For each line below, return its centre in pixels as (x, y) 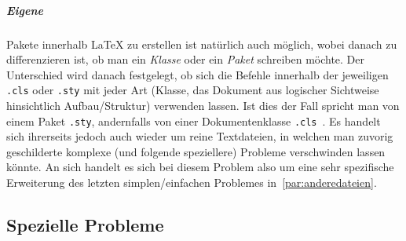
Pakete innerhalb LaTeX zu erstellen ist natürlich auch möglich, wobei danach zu (202, 44)
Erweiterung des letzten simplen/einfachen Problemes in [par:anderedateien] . (192, 183)
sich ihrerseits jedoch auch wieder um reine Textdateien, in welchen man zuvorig (200, 136)
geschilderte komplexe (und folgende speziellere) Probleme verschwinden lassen (196, 151)
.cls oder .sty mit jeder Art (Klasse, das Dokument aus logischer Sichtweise (193, 90)
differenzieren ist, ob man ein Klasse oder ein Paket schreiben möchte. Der (186, 59)
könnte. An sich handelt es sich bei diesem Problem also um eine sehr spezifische (200, 167)
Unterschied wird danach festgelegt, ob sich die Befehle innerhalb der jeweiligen (198, 74)
